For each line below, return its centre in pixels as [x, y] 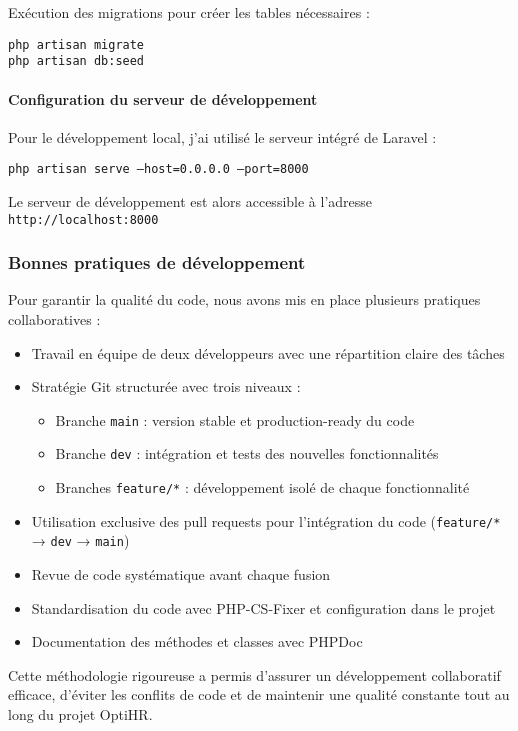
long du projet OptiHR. [80, 714]
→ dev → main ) [80, 540]
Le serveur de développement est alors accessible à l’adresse [190, 200]
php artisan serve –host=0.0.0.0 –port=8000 [158, 169]
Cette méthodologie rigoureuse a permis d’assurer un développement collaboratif [254, 674]
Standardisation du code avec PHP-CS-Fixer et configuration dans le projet [263, 607]
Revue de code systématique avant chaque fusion [181, 574]
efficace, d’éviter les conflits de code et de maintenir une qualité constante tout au [259, 694]
